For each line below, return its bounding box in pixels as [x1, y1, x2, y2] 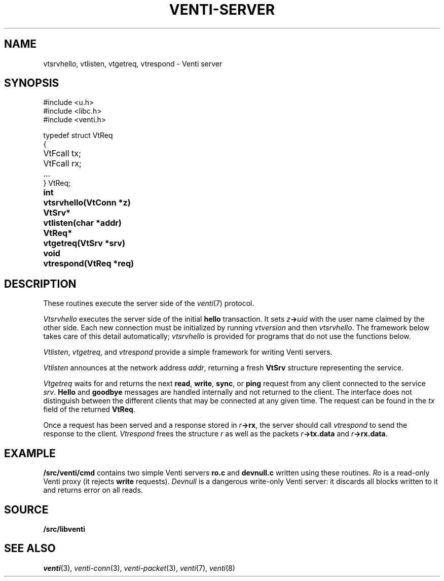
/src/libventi [43, 524, 85, 533]
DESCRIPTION [4, 277, 77, 290]
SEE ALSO [4, 542, 56, 555]
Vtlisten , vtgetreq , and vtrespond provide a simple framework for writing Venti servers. [43, 348, 332, 357]
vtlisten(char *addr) [43, 218, 122, 228]
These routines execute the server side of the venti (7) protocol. [43, 299, 254, 308]
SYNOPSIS [4, 77, 59, 90]
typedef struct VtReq [43, 131, 113, 140]
